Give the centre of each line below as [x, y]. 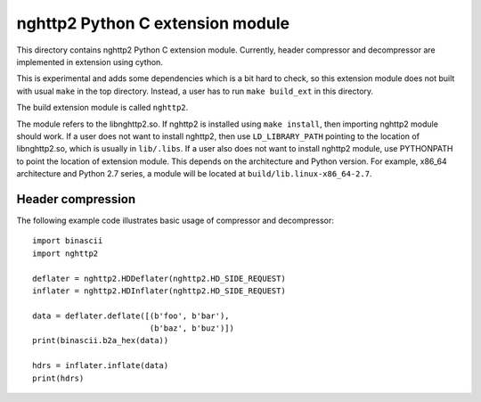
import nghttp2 [65, 253]
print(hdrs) [58, 378]
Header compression [76, 199]
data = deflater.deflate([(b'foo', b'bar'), [131, 316]
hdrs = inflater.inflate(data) [101, 366]
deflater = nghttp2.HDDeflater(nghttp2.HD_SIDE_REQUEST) [159, 278]
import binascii [68, 241]
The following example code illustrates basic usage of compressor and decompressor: [175, 220]
